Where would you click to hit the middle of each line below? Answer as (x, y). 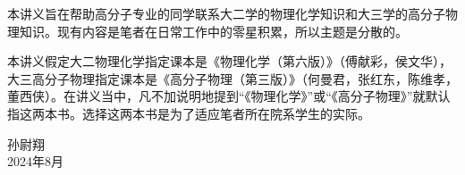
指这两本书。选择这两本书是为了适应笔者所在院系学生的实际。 (189, 113)
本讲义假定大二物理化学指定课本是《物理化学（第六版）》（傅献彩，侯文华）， (229, 61)
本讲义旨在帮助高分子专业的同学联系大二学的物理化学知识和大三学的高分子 (226, 13)
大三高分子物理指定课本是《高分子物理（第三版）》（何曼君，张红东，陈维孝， (232, 78)
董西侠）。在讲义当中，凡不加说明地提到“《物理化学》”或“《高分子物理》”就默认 (229, 96)
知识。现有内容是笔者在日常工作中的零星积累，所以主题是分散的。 (213, 31)
